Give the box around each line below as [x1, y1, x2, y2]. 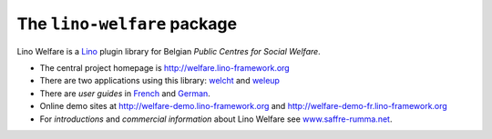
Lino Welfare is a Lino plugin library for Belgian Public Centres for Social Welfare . [16, 45, 321, 56]
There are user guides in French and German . [39, 87, 211, 99]
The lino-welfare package [16, 14, 237, 34]
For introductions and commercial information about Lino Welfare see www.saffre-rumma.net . [39, 114, 393, 124]
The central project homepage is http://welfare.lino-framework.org [39, 62, 291, 73]
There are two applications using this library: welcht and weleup [39, 75, 280, 86]
